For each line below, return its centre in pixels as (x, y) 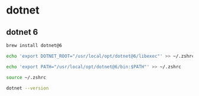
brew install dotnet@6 (34, 45)
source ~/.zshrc (26, 77)
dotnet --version (28, 88)
